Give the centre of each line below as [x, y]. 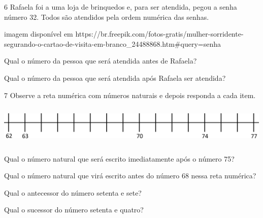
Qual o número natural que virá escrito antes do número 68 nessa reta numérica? [130, 176]
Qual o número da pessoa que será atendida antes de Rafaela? [101, 61]
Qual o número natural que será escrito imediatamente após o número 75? [119, 158]
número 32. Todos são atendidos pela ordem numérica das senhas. [107, 17]
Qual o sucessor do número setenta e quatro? [74, 210]
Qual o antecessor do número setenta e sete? [73, 192]
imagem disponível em [39, 34]
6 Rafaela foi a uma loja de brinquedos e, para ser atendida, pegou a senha [121, 7]
